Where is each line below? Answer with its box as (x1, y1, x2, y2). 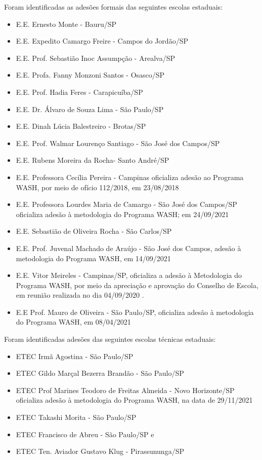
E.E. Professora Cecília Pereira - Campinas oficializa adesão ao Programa (16, 171, 244, 182)
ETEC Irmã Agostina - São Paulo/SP (16, 350, 134, 361)
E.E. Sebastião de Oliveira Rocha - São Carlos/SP (16, 226, 172, 236)
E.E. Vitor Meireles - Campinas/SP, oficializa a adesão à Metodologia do (16, 270, 242, 280)
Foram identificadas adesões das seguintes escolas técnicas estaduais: (4, 334, 216, 344)
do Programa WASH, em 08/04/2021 (16, 316, 131, 327)
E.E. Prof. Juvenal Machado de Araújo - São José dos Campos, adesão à (16, 242, 241, 253)
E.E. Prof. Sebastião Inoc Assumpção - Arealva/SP (16, 52, 175, 63)
